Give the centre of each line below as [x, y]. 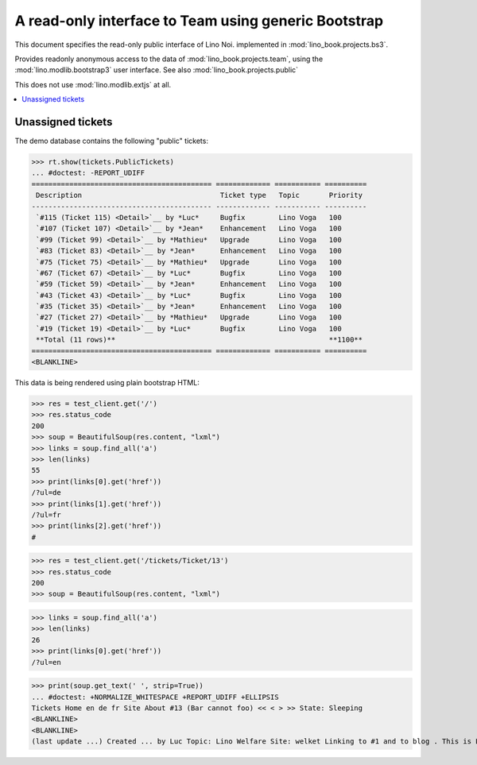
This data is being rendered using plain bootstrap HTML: [107, 383]
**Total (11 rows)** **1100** [200, 340]
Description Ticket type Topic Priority [200, 195]
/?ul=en [46, 662]
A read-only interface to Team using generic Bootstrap [199, 21]
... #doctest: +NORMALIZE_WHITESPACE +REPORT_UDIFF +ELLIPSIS [155, 697]
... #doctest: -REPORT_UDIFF [88, 173]
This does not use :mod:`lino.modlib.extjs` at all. [93, 84]
